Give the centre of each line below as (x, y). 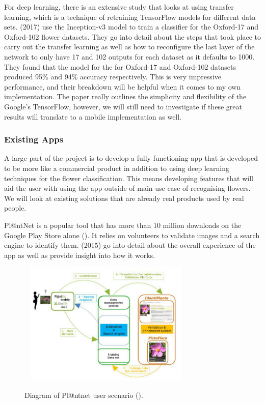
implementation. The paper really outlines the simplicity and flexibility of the (125, 96)
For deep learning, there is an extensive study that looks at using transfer (119, 7)
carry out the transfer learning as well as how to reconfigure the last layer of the (129, 47)
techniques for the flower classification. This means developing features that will (129, 178)
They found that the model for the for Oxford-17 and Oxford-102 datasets (120, 66)
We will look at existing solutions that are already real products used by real (124, 198)
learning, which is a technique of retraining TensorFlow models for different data (130, 17)
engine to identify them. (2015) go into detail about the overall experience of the (130, 245)
